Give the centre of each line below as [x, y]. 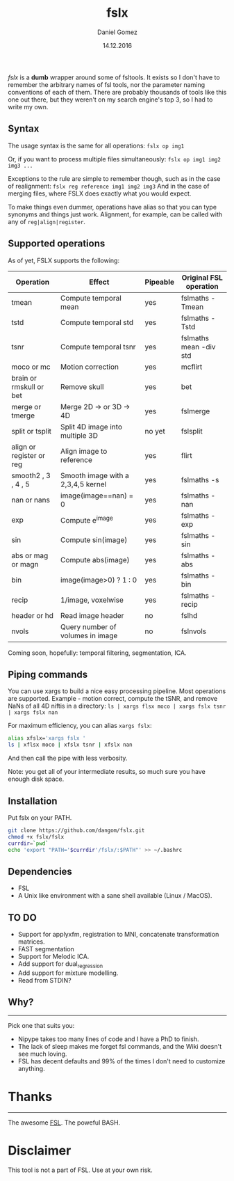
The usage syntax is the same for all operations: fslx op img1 [96, 145]
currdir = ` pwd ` [28, 843]
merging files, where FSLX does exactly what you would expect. [100, 193]
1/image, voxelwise [92, 600]
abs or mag [30, 555]
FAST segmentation [46, 949]
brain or [24, 378]
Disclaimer [40, 1150]
